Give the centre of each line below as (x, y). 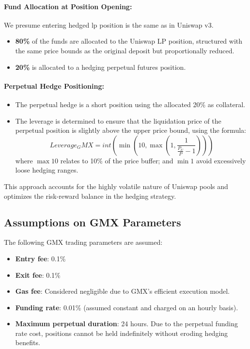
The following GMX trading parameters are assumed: (83, 242)
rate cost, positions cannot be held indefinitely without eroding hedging (122, 333)
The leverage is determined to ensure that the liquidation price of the (118, 120)
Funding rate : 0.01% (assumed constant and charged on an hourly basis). (127, 307)
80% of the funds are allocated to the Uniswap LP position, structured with (129, 41)
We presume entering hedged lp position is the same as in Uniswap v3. (109, 24)
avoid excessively (221, 160)
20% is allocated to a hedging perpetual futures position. (101, 67)
